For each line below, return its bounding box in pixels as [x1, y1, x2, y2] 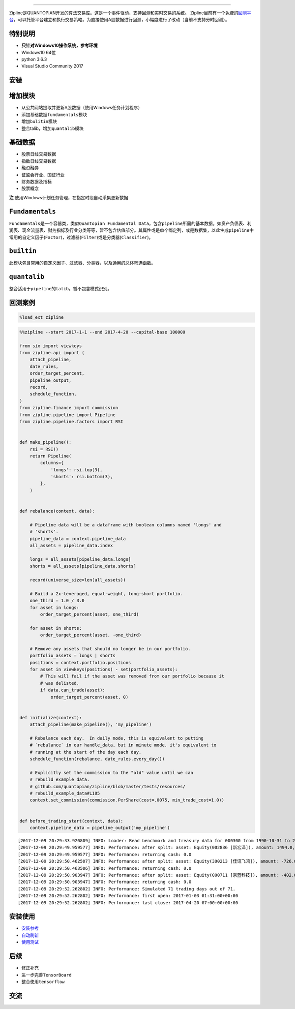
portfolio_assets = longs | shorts [29, 653, 116, 659]
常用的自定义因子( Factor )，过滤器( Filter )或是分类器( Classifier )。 [9, 234, 153, 240]
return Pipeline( [29, 453, 72, 459]
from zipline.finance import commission [19, 405, 118, 411]
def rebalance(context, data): [19, 508, 95, 514]
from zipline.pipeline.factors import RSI [19, 419, 123, 424]
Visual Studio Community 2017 [21, 63, 84, 69]
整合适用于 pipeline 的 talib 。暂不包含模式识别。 [9, 286, 112, 292]
